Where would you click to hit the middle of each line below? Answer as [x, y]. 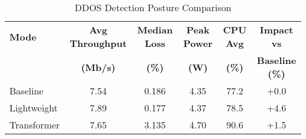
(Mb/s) [98, 67]
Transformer [35, 125]
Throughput [98, 43]
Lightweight [34, 108]
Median [155, 30]
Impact [277, 30]
